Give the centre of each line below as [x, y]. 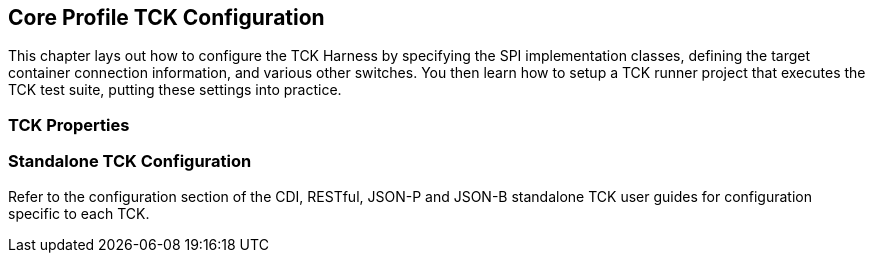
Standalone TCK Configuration [130, 161]
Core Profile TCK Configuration [166, 17]
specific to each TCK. [79, 213]
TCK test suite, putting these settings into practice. [175, 90]
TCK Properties [69, 124]
